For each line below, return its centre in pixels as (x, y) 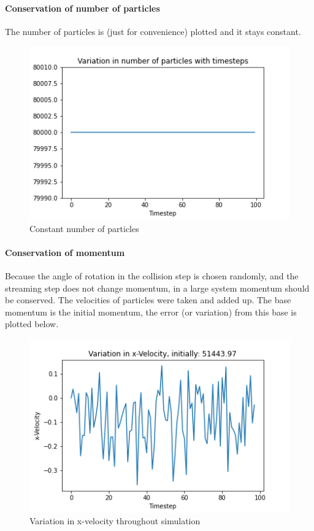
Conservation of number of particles (82, 8)
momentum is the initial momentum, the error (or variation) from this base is (151, 312)
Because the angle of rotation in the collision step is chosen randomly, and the (152, 276)
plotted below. (32, 324)
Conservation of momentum (65, 252)
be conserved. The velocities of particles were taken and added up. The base (148, 300)
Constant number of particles (84, 228)
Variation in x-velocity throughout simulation (115, 521)
